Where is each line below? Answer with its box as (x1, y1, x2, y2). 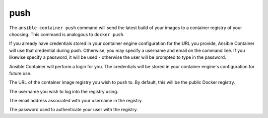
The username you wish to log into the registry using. (9, 88, 119, 94)
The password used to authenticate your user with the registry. (9, 107, 138, 113)
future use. (9, 70, 32, 76)
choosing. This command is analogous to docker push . (9, 31, 125, 37)
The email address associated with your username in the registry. (9, 98, 143, 104)
